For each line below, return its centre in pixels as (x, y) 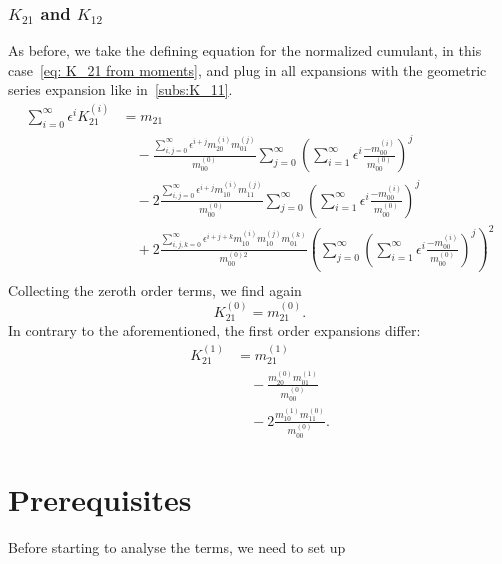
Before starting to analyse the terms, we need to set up (177, 546)
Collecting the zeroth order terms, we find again (155, 290)
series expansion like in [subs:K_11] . (120, 89)
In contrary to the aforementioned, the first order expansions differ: (214, 330)
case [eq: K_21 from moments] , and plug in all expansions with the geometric (247, 69)
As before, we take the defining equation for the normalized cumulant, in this (245, 50)
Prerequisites (100, 498)
